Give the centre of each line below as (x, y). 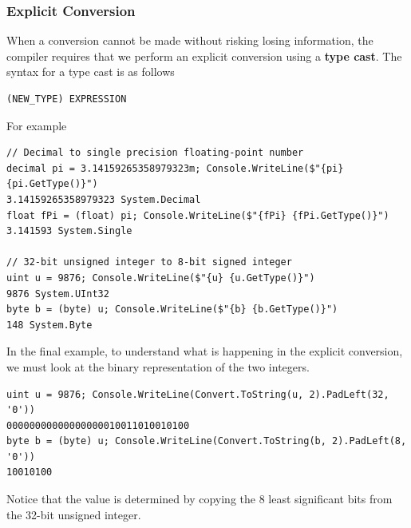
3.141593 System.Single (69, 231)
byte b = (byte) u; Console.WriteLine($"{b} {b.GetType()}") (172, 310)
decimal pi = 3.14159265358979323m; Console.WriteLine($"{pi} (175, 168)
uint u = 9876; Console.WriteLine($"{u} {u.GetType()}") (161, 278)
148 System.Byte (49, 325)
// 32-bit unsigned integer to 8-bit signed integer (149, 262)
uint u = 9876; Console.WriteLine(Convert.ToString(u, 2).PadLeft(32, (198, 394)
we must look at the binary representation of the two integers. (158, 366)
